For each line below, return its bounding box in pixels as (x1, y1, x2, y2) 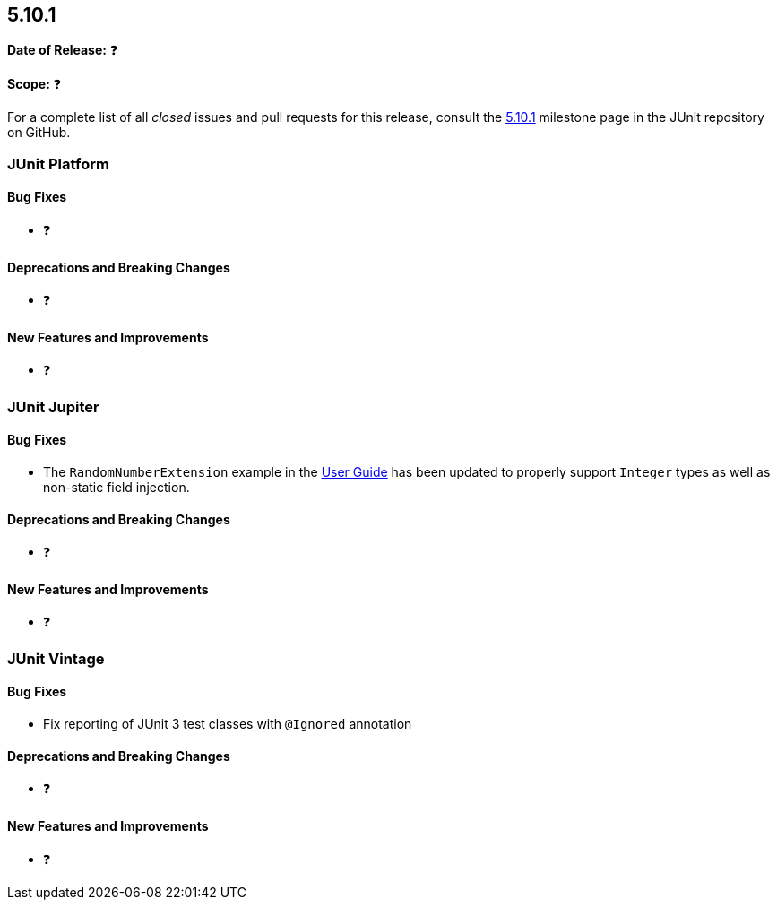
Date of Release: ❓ (7, 42, 118, 58)
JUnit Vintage (7, 649, 105, 668)
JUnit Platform (7, 154, 109, 173)
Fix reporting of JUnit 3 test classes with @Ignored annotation (43, 716, 412, 732)
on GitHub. (7, 125, 71, 141)
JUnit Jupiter (7, 397, 99, 416)
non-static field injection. (43, 479, 190, 496)
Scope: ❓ (7, 76, 62, 92)
